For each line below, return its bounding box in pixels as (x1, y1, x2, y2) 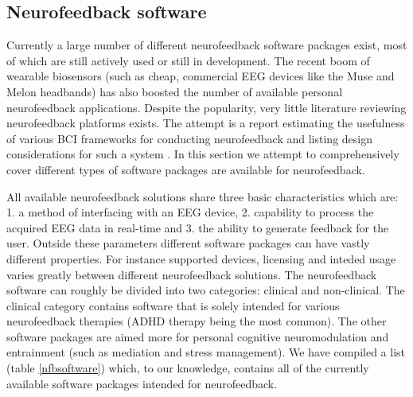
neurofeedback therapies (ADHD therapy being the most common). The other (6, 313, 387, 329)
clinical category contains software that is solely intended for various (6, 297, 340, 313)
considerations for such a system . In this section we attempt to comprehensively (6, 146, 399, 162)
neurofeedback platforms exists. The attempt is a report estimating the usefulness (6, 115, 405, 131)
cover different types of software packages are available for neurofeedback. (6, 161, 365, 177)
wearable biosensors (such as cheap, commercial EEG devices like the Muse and (6, 68, 395, 84)
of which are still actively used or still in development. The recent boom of (6, 52, 370, 68)
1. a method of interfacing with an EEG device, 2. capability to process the (6, 204, 374, 220)
